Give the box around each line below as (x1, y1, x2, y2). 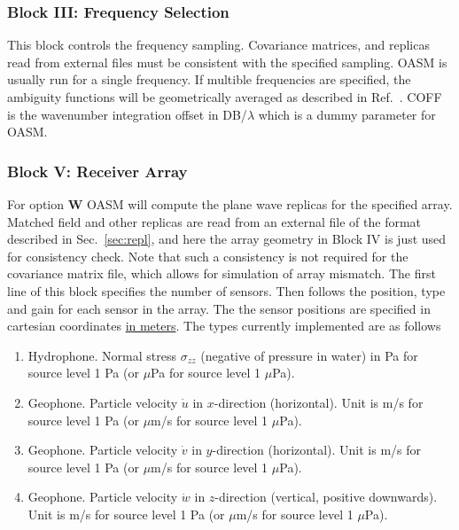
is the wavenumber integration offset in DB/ (7, 105, 247, 123)
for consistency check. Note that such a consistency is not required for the (7, 246, 408, 265)
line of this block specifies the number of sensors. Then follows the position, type (7, 281, 446, 300)
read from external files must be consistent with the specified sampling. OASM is (7, 52, 447, 71)
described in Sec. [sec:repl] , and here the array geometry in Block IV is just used (7, 230, 447, 248)
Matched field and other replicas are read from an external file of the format (7, 212, 422, 230)
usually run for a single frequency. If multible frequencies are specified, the (7, 70, 411, 89)
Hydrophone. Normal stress (27, 346, 176, 364)
